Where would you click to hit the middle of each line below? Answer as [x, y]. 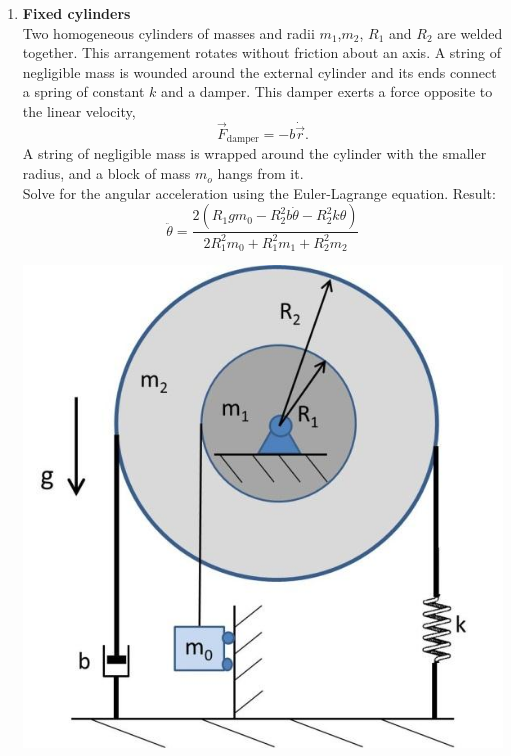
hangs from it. [260, 173]
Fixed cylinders [76, 13]
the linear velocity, [79, 110]
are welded [470, 32]
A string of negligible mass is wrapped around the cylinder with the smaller [254, 153]
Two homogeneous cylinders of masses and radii [168, 32]
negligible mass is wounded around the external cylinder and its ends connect [259, 71]
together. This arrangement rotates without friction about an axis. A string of [261, 52]
